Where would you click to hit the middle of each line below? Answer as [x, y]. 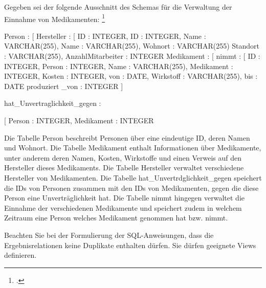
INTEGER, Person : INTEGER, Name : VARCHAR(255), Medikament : [119, 66]
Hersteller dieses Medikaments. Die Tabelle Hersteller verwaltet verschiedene [124, 168]
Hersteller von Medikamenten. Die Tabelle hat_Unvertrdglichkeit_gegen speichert [133, 177]
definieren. [20, 255]
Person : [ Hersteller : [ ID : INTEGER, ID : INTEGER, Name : [105, 36]
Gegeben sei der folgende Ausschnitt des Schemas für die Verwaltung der [118, 7]
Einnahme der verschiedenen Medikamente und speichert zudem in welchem [123, 207]
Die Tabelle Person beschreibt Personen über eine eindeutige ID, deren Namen [127, 137]
